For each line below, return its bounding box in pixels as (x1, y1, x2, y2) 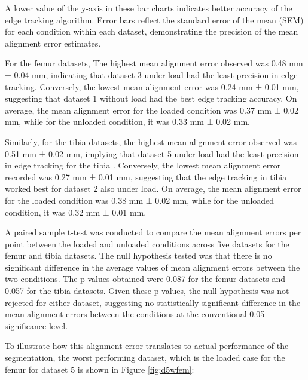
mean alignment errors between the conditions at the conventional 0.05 (5, 308, 265, 320)
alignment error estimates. (5, 36, 101, 49)
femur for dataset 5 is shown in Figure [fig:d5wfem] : (5, 363, 194, 375)
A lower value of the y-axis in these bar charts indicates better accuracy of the (5, 2, 292, 14)
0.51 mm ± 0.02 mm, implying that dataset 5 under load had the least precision (5, 147, 299, 160)
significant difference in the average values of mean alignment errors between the (5, 261, 300, 273)
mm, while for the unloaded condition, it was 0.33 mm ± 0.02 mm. (5, 115, 250, 128)
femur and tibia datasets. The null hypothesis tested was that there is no (5, 249, 272, 262)
